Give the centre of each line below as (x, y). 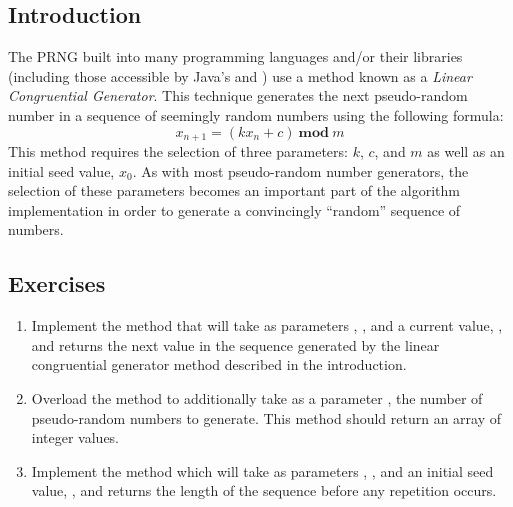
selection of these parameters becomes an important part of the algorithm (234, 190)
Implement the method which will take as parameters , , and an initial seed (262, 470)
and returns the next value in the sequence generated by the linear (235, 344)
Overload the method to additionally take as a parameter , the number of (257, 397)
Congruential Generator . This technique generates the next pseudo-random (238, 95)
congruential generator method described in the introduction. (219, 364)
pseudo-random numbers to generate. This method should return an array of (266, 417)
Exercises (57, 283)
